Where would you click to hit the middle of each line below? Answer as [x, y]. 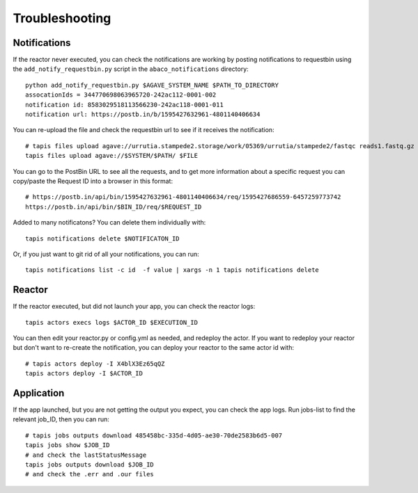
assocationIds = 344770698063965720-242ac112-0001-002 [121, 95]
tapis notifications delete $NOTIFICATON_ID [103, 239]
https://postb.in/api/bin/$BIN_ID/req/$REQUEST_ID [114, 207]
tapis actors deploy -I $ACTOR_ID [84, 373]
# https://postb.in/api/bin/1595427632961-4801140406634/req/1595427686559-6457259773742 [183, 197]
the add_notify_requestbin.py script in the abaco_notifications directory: [131, 69]
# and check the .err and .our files [90, 474]
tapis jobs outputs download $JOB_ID [90, 465]
